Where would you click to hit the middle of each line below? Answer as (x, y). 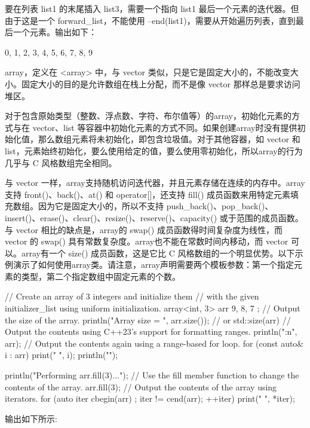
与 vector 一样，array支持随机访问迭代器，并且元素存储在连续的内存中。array (155, 183)
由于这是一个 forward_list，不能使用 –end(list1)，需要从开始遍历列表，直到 (150, 20)
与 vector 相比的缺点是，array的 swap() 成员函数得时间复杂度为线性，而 (144, 229)
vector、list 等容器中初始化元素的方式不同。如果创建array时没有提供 (165, 127)
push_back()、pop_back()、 (220, 206)
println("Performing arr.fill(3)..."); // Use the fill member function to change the (152, 375)
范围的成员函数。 (270, 217)
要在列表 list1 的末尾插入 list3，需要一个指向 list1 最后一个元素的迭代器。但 (152, 8)
